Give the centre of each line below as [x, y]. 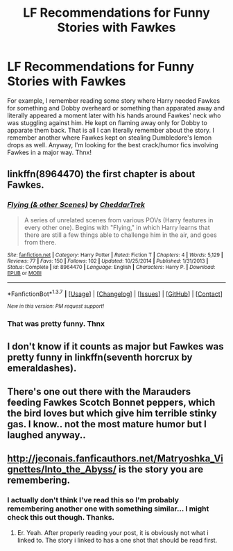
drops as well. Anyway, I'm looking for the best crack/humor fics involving [113, 145]
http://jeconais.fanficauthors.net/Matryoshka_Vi [115, 459]
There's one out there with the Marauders [99, 392]
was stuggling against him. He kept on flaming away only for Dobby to [107, 122]
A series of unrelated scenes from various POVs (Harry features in [119, 220]
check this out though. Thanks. [61, 518]
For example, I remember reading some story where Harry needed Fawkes [114, 100]
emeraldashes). [42, 368]
